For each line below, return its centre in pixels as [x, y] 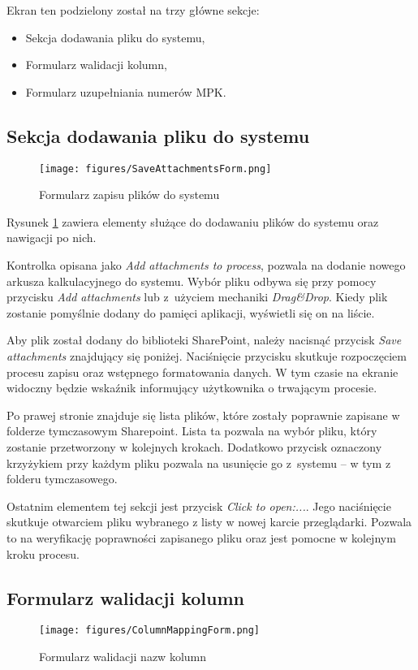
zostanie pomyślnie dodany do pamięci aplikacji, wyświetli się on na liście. [191, 312]
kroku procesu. [43, 553]
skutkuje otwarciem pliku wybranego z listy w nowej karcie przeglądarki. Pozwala [209, 522]
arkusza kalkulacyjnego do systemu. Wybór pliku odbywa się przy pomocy [192, 281]
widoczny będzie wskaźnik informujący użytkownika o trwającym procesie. [192, 388]
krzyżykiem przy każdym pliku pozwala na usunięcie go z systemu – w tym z [199, 463]
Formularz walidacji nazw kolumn [123, 656]
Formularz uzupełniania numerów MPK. [126, 91]
